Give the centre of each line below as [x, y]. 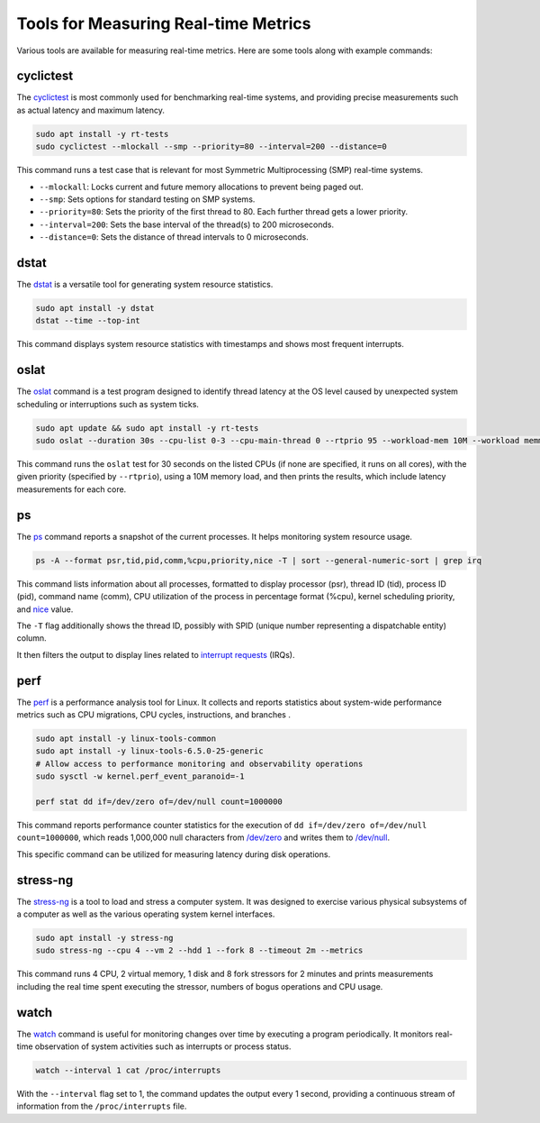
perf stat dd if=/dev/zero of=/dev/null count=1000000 [159, 801]
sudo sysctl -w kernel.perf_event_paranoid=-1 [140, 776]
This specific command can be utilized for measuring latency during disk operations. [174, 854]
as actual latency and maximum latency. [91, 110]
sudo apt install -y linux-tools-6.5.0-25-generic [150, 751]
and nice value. [45, 609]
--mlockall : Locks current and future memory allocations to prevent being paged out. [201, 187]
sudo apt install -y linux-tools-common [126, 738]
